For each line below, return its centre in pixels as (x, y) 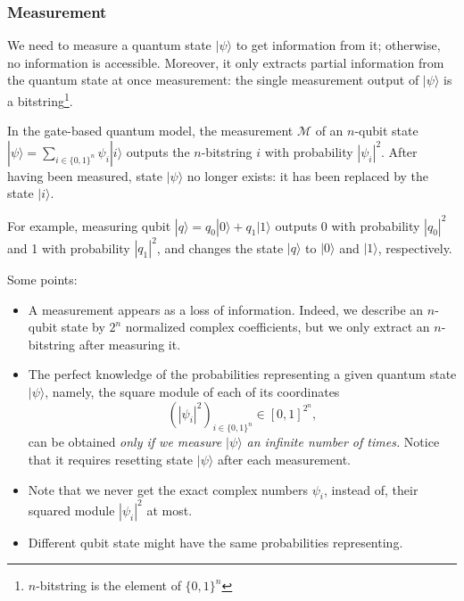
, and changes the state (220, 247)
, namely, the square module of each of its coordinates (192, 391)
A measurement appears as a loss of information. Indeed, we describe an (226, 309)
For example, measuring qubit (89, 225)
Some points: (42, 280)
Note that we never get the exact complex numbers (168, 489)
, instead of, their (371, 489)
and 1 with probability (69, 247)
